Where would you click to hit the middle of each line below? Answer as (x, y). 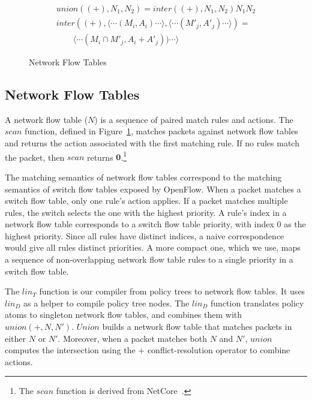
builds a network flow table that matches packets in (197, 327)
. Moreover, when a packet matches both (133, 338)
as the (295, 224)
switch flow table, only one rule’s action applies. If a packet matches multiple (146, 201)
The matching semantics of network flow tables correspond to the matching (143, 177)
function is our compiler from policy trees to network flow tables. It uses (172, 291)
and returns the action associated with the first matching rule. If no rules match (152, 143)
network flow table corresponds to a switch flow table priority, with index (139, 224)
